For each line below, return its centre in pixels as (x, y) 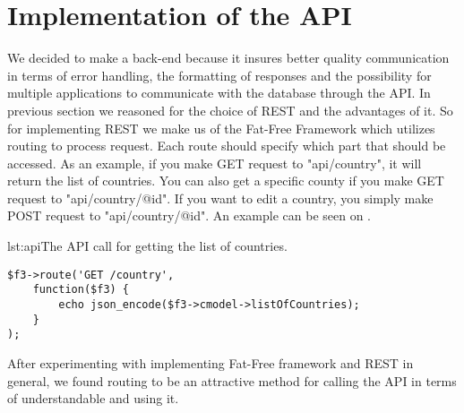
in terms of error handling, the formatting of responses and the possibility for (219, 75)
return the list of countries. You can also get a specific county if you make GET (226, 181)
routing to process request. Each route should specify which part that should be (227, 146)
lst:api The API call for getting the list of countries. (147, 246)
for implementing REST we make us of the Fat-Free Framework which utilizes (221, 128)
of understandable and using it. (93, 398)
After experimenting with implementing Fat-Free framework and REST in (211, 362)
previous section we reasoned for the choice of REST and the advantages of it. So (230, 110)
